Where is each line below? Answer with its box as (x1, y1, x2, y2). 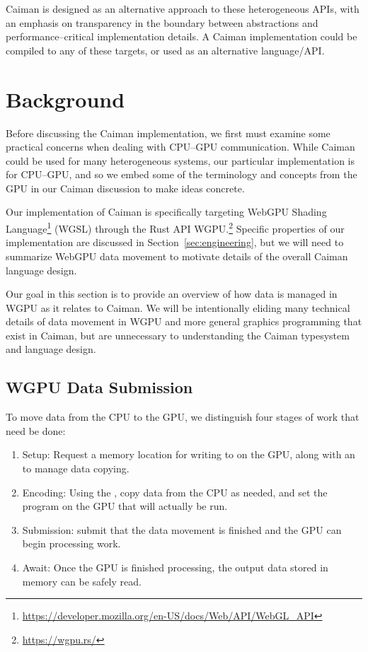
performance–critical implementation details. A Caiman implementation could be (6, 29, 357, 44)
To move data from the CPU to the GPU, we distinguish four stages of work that (6, 409, 360, 424)
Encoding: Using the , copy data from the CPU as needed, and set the (22, 484, 328, 499)
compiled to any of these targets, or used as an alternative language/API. (6, 42, 325, 57)
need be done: (6, 423, 66, 438)
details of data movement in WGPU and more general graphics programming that (6, 314, 362, 329)
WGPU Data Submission (6, 376, 193, 398)
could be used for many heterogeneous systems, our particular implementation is (6, 153, 355, 168)
